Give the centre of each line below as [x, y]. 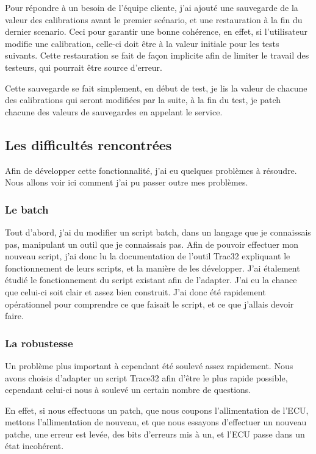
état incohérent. [34, 446]
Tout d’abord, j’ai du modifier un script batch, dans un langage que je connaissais [158, 232]
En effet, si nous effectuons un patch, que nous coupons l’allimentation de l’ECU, [157, 410]
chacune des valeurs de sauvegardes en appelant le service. [114, 111]
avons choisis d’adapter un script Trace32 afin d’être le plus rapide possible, [146, 377]
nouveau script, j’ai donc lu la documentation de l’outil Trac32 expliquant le [148, 256]
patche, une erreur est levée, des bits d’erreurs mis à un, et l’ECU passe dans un [155, 434]
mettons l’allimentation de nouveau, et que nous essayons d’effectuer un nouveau [156, 422]
